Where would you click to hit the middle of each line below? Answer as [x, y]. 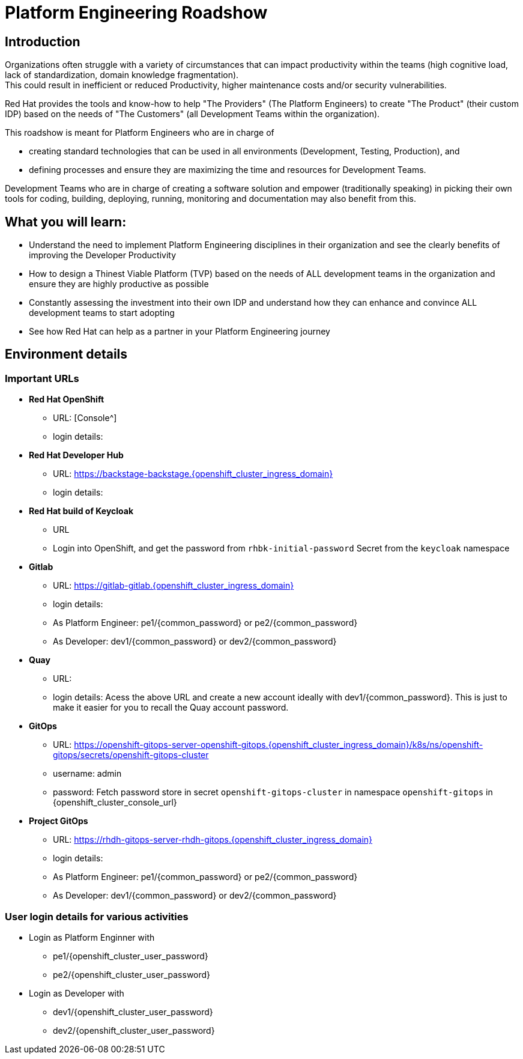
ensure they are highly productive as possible [119, 284]
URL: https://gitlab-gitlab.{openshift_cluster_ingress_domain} [174, 586]
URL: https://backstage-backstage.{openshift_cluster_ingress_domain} [193, 474]
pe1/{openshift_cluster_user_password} [131, 956]
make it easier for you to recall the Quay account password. [171, 708]
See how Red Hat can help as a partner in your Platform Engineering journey [180, 332]
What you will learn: [66, 222]
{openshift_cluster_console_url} [115, 803]
